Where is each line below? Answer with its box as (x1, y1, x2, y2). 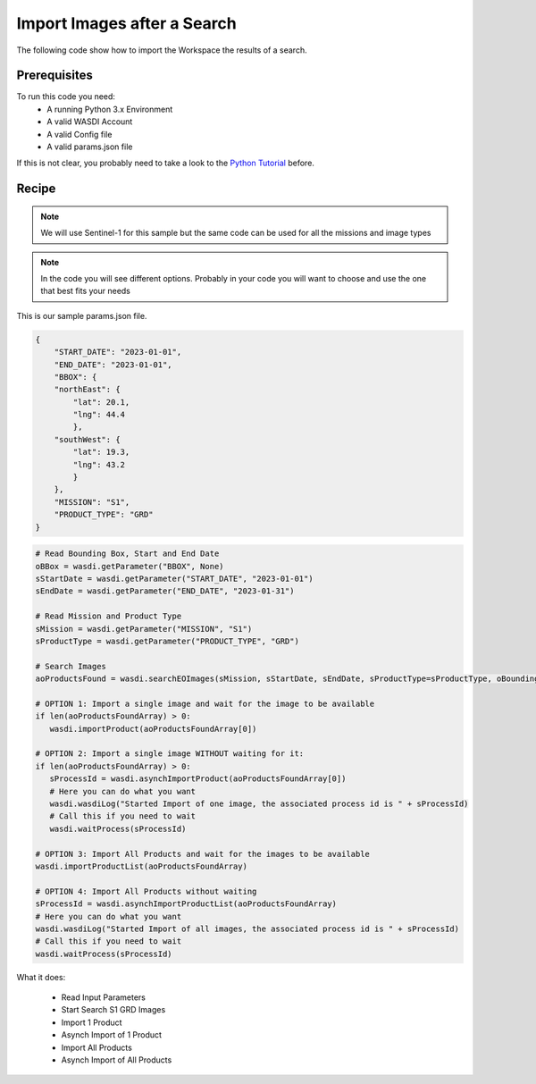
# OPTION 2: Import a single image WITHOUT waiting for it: (35, 749, 305, 759)
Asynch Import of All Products (61, 1055, 172, 1065)
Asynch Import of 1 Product (61, 1029, 163, 1040)
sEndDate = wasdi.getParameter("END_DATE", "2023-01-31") (35, 586, 295, 596)
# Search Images (35, 661, 107, 671)
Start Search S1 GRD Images (61, 1004, 166, 1015)
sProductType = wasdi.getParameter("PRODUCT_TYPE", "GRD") (35, 635, 299, 646)
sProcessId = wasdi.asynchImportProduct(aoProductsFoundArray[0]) (49, 774, 347, 784)
